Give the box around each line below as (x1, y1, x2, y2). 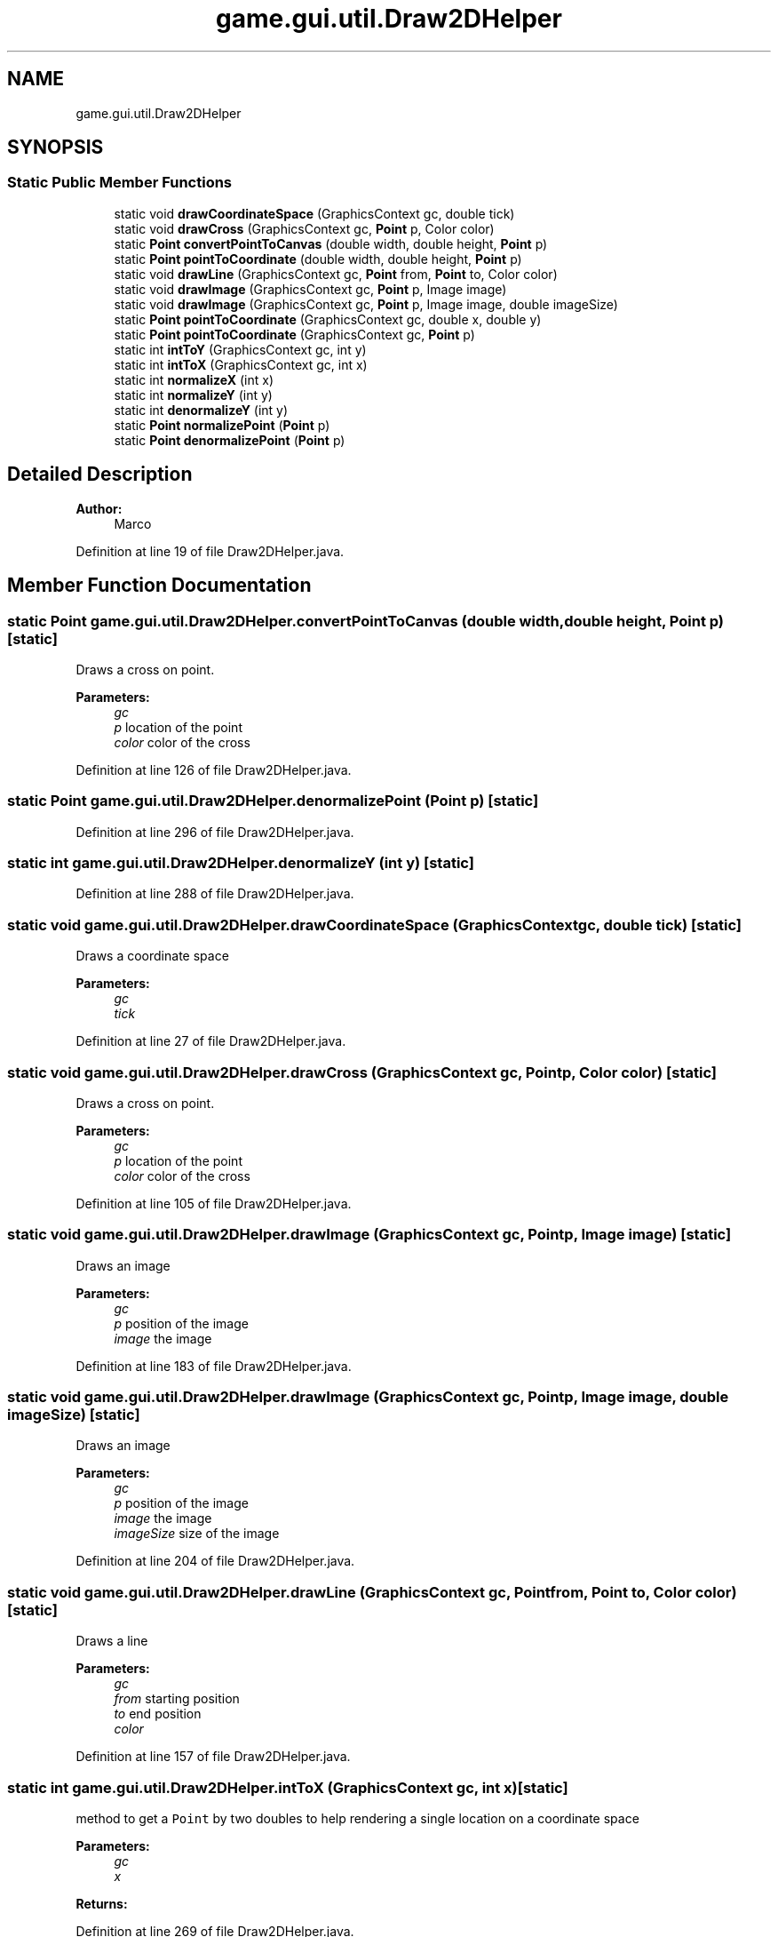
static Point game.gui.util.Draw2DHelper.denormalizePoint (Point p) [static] (7, 792, 539, 810)
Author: (75, 500, 123, 516)
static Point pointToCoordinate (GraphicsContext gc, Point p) (114, 326, 475, 342)
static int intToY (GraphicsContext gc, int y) (114, 341, 367, 357)
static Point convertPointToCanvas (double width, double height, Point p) (114, 235, 548, 251)
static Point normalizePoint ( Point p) (114, 417, 330, 433)
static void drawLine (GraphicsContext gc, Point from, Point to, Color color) (114, 266, 558, 282)
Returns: (75, 1895, 128, 1911)
